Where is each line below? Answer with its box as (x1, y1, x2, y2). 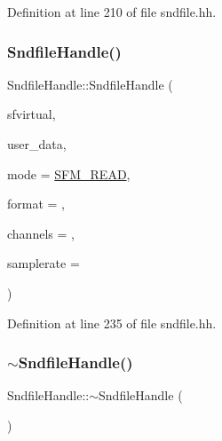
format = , (7, 194, 65, 213)
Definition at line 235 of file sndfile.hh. (7, 313, 217, 332)
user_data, (7, 135, 67, 153)
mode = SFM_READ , (7, 164, 131, 183)
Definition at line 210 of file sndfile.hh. (7, 3, 217, 20)
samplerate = (7, 254, 80, 272)
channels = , (7, 224, 75, 242)
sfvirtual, (7, 105, 56, 123)
